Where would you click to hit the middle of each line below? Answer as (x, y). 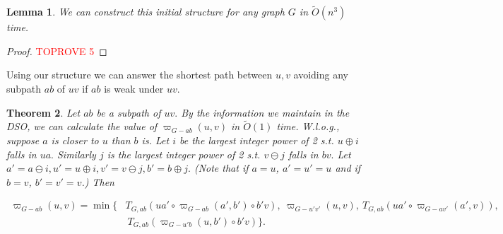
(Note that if (221, 168)
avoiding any (321, 75)
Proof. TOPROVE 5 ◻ (57, 51)
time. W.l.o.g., (308, 126)
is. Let (155, 140)
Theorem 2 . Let (43, 112)
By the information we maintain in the (265, 112)
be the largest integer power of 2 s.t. (256, 140)
